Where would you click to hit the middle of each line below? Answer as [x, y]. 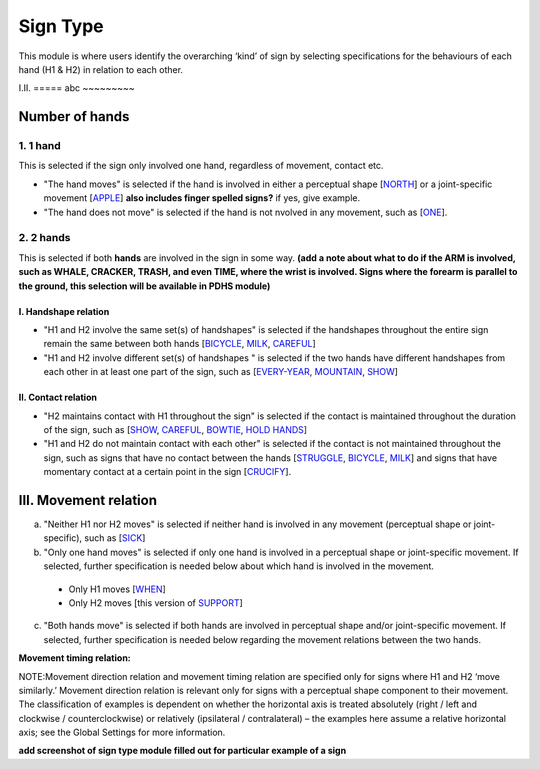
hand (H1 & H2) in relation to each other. [101, 69]
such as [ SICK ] [115, 538]
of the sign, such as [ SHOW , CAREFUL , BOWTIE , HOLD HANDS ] [175, 429]
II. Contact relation [57, 397]
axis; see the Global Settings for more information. [122, 732]
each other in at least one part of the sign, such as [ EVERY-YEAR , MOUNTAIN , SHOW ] [221, 372]
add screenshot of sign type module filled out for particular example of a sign [182, 751]
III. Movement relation [87, 500]
